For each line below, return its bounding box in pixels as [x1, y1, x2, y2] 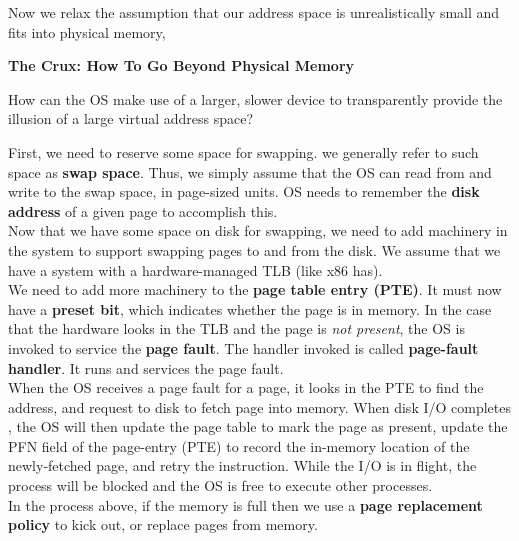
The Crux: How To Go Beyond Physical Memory [8, 55, 355, 76]
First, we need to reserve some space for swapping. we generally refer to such [8, 141, 479, 162]
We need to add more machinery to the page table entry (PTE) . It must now [8, 279, 502, 300]
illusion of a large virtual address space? [8, 108, 254, 129]
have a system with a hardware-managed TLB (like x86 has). [8, 259, 383, 280]
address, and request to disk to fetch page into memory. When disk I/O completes [8, 396, 511, 417]
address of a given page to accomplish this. [8, 200, 278, 221]
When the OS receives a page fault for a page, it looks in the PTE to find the [8, 377, 484, 398]
